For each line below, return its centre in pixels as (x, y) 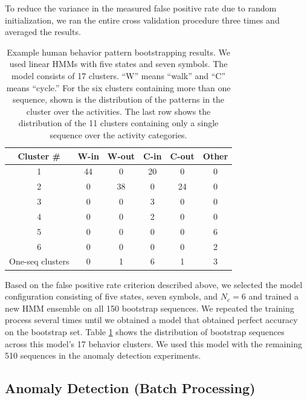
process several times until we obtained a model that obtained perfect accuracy (151, 320)
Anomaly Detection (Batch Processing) (130, 388)
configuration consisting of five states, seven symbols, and (111, 296)
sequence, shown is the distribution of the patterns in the (119, 99)
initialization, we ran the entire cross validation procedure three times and (142, 20)
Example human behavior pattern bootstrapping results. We (118, 52)
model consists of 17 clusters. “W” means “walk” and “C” (119, 75)
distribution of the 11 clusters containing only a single (118, 123)
